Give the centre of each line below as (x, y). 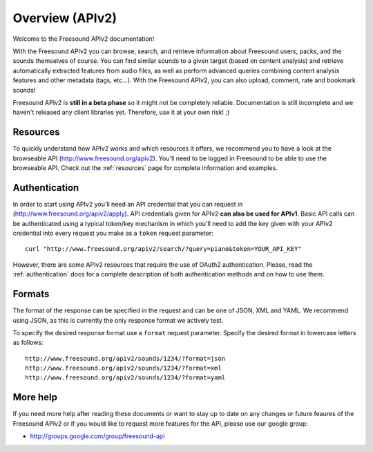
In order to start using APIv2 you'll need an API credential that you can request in (128, 204)
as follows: (28, 343)
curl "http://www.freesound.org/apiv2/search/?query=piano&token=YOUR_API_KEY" (163, 249)
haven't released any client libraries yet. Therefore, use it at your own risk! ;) (121, 112)
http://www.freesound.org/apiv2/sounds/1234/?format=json (125, 358)
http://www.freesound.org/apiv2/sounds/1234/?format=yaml (125, 378)
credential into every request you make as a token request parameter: (113, 233)
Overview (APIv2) (65, 18)
